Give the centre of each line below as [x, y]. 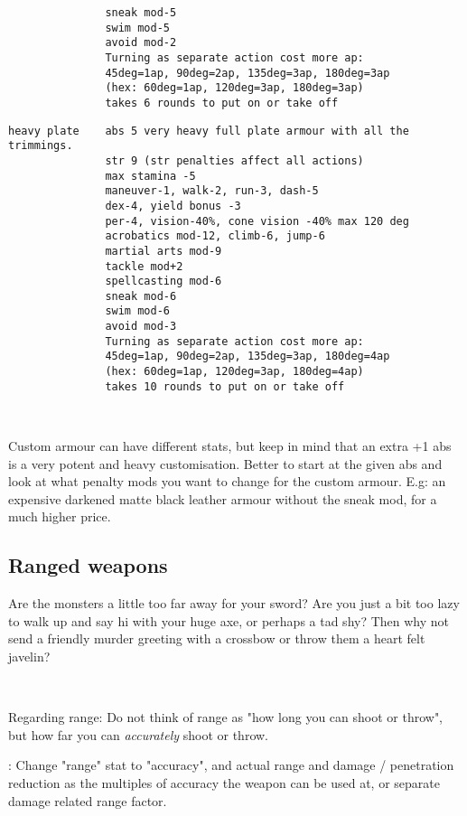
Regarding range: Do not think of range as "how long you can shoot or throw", [226, 717]
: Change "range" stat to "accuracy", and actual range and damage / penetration [231, 765]
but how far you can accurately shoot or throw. [139, 734]
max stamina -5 [150, 176]
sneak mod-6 [141, 296]
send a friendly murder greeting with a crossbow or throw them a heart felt [217, 638]
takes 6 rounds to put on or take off [222, 103]
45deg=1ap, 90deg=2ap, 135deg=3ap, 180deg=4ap [248, 356]
